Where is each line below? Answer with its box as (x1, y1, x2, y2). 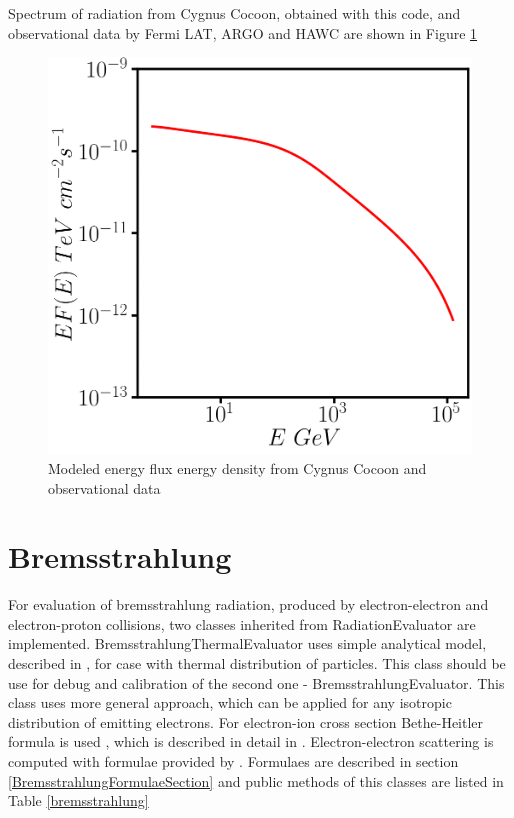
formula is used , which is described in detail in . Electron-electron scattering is (8, 731, 494, 752)
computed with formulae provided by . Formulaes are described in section (8, 750, 459, 771)
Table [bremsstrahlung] (8, 790, 149, 811)
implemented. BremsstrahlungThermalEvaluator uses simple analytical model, (8, 633, 487, 654)
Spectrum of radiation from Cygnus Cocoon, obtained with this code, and (8, 3, 461, 23)
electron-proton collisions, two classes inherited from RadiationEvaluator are (8, 613, 476, 634)
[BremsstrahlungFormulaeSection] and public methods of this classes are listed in (8, 770, 504, 791)
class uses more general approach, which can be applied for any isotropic (8, 692, 452, 713)
